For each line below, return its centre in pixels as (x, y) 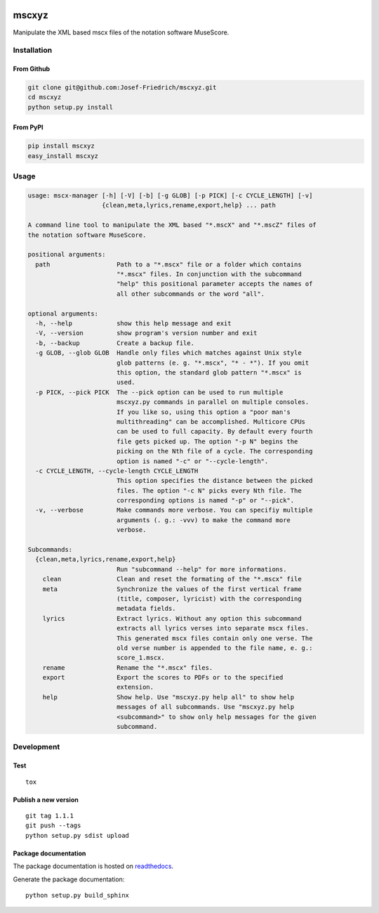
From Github (32, 69)
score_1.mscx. (140, 658)
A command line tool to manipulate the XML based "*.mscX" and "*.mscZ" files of (172, 225)
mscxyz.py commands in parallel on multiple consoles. (213, 402)
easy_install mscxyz (63, 156)
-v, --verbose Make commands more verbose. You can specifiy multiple (174, 510)
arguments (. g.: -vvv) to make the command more (204, 520)
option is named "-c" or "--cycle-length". (192, 461)
